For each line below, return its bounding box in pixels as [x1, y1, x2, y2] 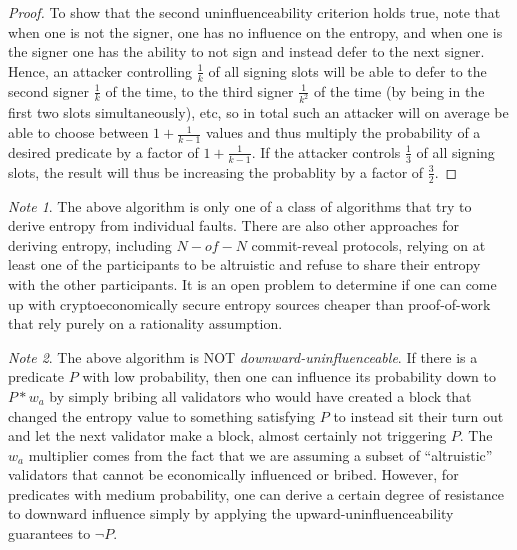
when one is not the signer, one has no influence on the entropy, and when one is [8, 21, 503, 42]
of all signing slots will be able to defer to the [208, 60, 487, 81]
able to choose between [8, 122, 149, 143]
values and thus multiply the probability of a [205, 122, 481, 143]
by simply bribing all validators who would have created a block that [49, 385, 472, 406]
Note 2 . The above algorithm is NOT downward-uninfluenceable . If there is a [8, 346, 478, 367]
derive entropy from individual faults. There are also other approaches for [8, 215, 459, 236]
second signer [8, 80, 90, 101]
